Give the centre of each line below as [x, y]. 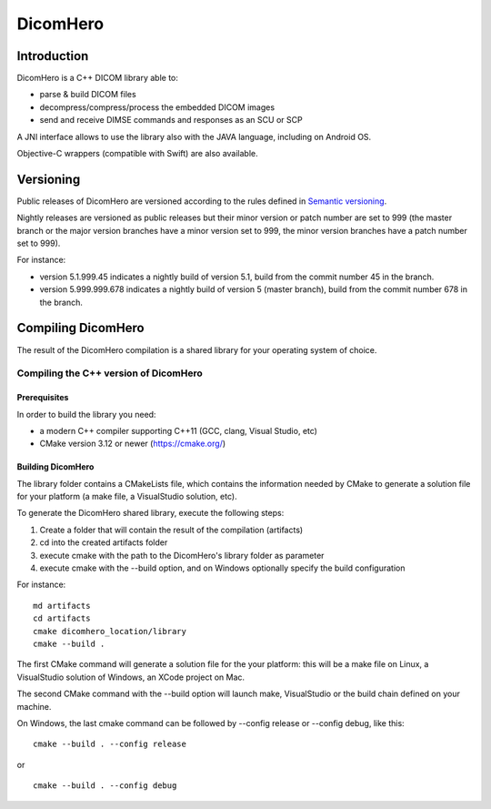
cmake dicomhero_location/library [110, 631]
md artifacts [62, 606]
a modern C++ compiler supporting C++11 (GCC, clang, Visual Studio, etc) [179, 430]
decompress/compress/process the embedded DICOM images [157, 107]
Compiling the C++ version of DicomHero [110, 373]
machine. [34, 706]
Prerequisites [43, 398]
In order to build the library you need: [86, 414]
